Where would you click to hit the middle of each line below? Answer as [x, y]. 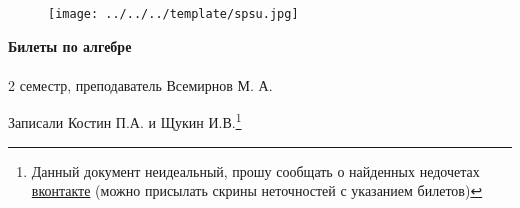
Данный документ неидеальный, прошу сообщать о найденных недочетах [255, 170]
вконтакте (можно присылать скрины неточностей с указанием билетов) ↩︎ [257, 190]
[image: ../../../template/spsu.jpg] [173, 14]
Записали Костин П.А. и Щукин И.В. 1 [125, 121]
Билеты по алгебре [70, 45]
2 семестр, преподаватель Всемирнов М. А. [140, 84]
